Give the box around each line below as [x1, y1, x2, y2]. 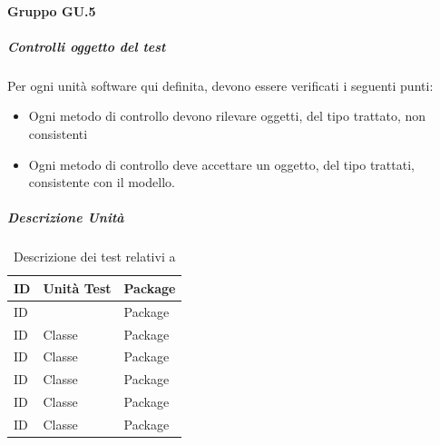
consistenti [28, 124, 88, 143]
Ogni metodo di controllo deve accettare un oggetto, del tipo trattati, [28, 154, 415, 173]
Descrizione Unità [7, 208, 124, 227]
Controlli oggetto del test [7, 36, 166, 55]
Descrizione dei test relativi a [13, 247, 176, 266]
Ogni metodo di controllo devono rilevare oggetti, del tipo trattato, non [28, 106, 426, 125]
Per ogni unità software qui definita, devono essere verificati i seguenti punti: [7, 75, 434, 94]
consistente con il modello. [28, 173, 175, 192]
